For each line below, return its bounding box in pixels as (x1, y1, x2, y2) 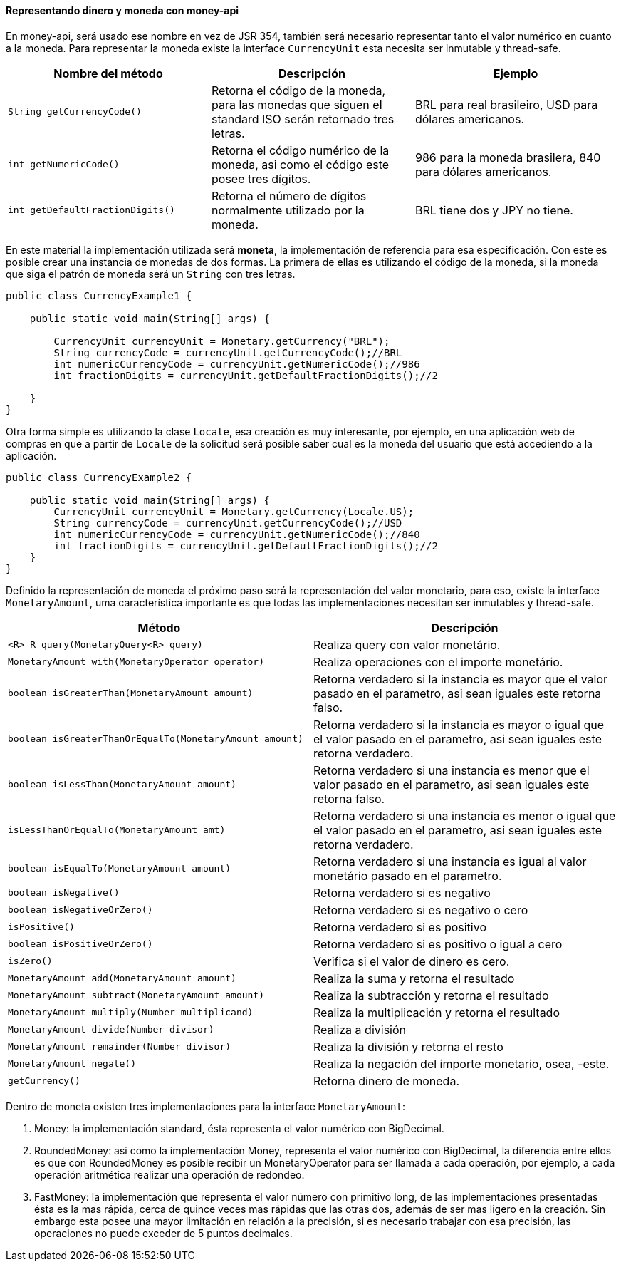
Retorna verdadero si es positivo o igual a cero (313, 936, 563, 951)
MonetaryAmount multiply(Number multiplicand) (8, 1007, 254, 1018)
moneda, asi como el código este (211, 157, 390, 172)
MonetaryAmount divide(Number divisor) (8, 1024, 214, 1035)
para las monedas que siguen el (211, 97, 382, 112)
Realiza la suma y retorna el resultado (313, 971, 515, 986)
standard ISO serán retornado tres (211, 111, 395, 126)
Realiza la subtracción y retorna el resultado (313, 988, 549, 1003)
